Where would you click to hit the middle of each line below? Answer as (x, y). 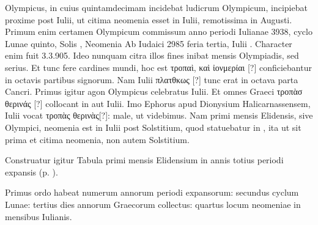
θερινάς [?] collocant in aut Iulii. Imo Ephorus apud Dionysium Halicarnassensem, (158, 103)
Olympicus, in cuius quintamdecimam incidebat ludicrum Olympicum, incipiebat (156, 7)
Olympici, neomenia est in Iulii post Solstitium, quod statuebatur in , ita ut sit (153, 127)
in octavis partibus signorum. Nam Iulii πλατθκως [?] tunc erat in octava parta (152, 79)
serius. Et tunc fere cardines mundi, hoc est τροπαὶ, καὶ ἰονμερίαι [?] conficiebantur (158, 67)
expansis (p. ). (31, 172)
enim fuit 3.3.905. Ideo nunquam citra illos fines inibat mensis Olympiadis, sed (152, 55)
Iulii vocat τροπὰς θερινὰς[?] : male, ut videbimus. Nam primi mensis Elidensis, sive (159, 115)
